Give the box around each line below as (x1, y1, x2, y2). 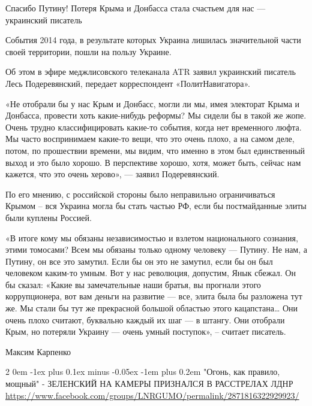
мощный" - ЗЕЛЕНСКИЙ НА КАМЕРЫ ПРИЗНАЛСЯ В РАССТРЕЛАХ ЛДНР (5, 377, 293, 390)
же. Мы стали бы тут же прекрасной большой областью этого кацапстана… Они (5, 302, 298, 314)
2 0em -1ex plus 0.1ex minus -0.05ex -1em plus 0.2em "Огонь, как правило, (5, 365, 280, 378)
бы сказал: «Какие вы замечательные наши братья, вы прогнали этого (5, 278, 261, 290)
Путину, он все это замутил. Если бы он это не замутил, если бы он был (5, 254, 273, 267)
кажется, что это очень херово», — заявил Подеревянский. (5, 168, 220, 180)
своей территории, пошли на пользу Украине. (5, 45, 172, 57)
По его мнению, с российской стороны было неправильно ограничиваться (5, 187, 275, 200)
